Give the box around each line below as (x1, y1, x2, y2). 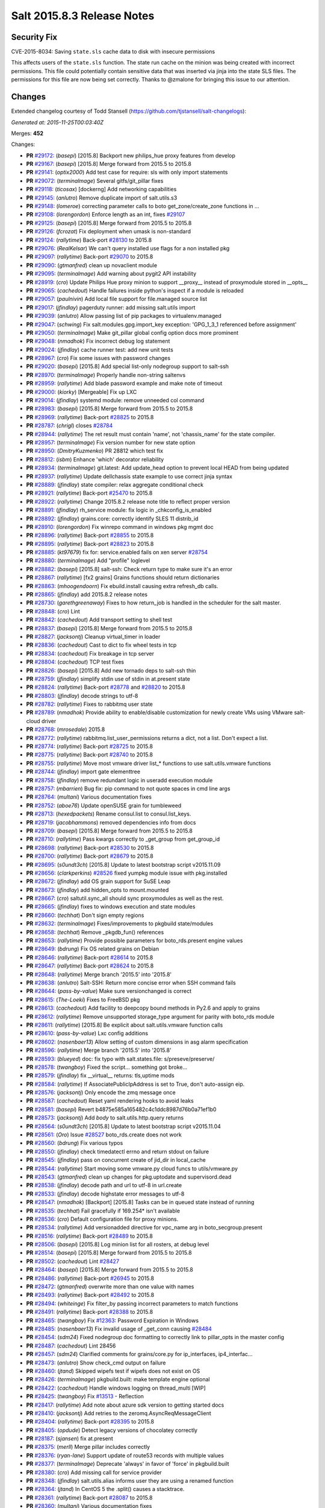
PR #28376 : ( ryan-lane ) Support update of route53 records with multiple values (26, 1451, 224, 1459)
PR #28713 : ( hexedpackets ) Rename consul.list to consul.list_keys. (26, 810, 191, 817)
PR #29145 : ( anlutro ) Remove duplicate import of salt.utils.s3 (26, 194, 178, 201)
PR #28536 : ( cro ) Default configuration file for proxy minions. (26, 1215, 179, 1223)
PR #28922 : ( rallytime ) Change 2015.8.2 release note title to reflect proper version (26, 498, 231, 505)
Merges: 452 (11, 130, 43, 137)
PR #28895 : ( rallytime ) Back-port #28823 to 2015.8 (26, 540, 154, 547)
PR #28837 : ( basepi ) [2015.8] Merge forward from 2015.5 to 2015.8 (26, 624, 193, 632)
